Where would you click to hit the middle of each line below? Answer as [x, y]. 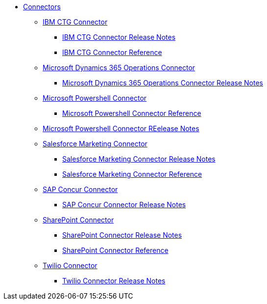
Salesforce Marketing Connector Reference [132, 174]
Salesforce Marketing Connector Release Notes [139, 159]
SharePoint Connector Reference [115, 250]
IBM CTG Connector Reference [112, 52]
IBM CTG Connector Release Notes [119, 37]
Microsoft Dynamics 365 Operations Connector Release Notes [163, 83]
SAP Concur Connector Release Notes [124, 205]
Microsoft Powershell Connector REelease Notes [121, 128]
